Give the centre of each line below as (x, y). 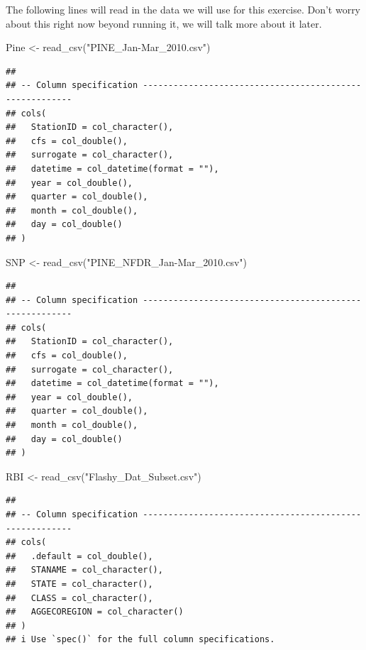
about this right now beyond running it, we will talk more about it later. (164, 23)
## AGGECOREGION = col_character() (95, 612)
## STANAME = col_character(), (84, 570)
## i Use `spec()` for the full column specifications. (140, 640)
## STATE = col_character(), (79, 584)
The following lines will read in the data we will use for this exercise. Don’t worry (183, 9)
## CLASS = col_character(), (79, 598)
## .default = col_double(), (79, 556)
